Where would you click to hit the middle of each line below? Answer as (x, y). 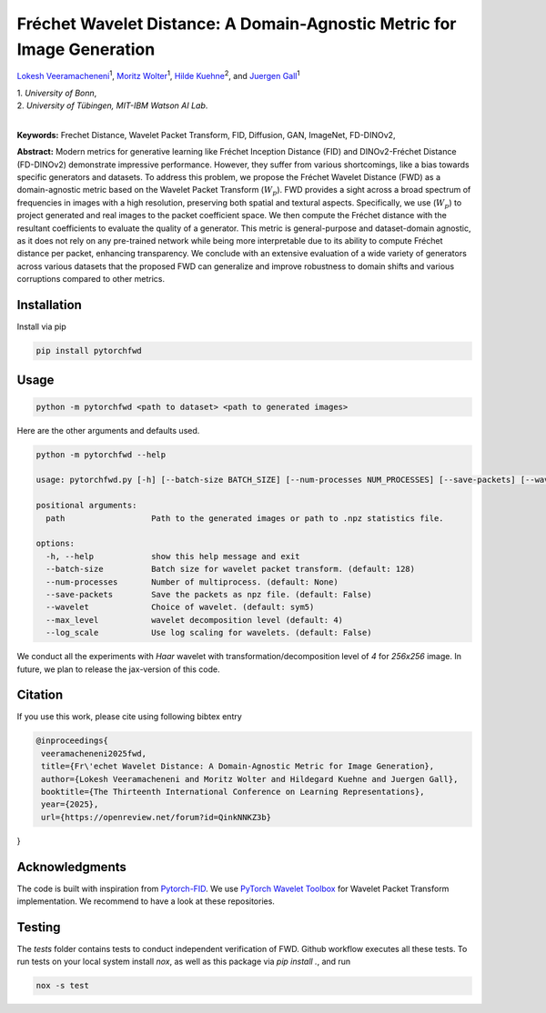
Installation (49, 305)
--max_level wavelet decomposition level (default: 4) (195, 620)
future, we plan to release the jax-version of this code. (118, 669)
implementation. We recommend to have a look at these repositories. (146, 901)
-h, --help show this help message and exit (173, 556)
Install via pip (42, 326)
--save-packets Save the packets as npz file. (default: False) (209, 594)
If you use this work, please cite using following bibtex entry (130, 717)
